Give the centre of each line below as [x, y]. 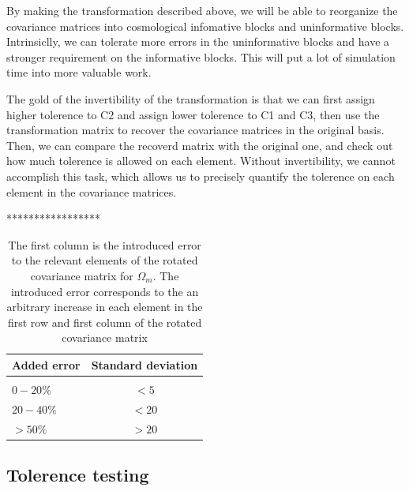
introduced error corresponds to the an [105, 291]
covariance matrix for [82, 275]
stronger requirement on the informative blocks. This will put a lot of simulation [201, 56]
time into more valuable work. [79, 72]
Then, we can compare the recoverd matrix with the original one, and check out [200, 145]
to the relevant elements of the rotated [105, 260]
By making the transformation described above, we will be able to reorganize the [202, 10]
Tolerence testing [78, 475]
